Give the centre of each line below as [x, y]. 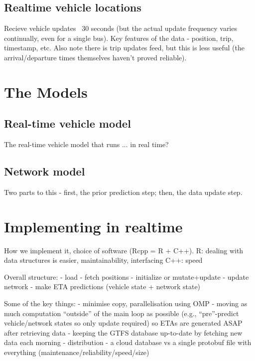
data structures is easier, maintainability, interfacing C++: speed [103, 260]
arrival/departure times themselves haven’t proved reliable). [95, 57]
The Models [46, 91]
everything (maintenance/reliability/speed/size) [77, 352]
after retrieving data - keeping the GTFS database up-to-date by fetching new [123, 332]
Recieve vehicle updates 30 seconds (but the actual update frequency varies [121, 28]
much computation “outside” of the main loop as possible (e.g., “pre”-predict [122, 313]
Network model [45, 171]
